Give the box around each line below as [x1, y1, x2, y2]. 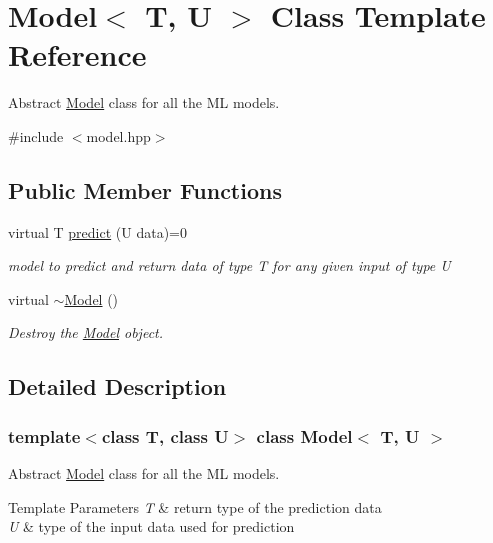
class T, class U [101, 423, 229, 448]
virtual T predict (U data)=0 [8, 221, 187, 242]
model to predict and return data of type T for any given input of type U [8, 255, 451, 276]
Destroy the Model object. [8, 322, 164, 343]
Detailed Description [8, 371, 227, 402]
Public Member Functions [8, 174, 282, 205]
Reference [8, 34, 147, 75]
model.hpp [86, 125, 151, 146]
